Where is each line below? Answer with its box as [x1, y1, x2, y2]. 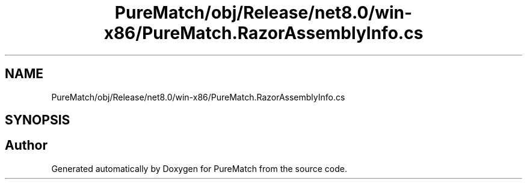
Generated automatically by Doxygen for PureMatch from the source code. [51, 163, 347, 174]
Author [5, 138, 48, 153]
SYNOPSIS [5, 112, 70, 128]
